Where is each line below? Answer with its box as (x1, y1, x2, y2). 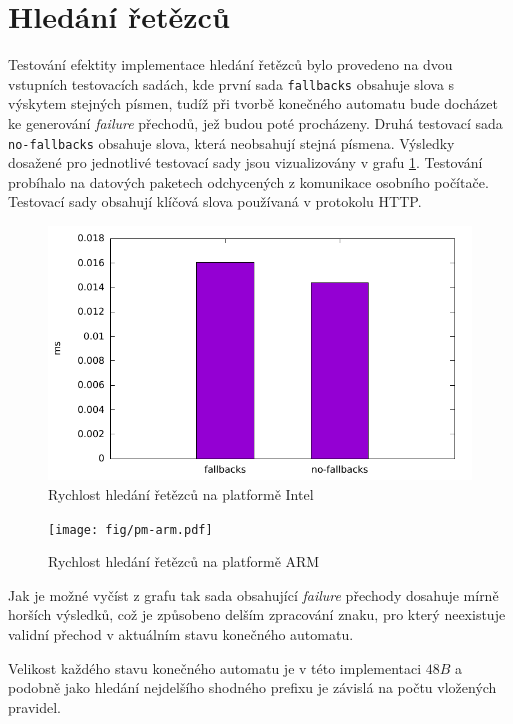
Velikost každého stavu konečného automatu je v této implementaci (8, 657, 422, 678)
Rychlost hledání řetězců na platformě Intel (48, 483, 314, 504)
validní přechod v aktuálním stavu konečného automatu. (8, 624, 354, 645)
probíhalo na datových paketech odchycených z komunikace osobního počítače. (8, 171, 489, 192)
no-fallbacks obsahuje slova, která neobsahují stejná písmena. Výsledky (8, 132, 455, 153)
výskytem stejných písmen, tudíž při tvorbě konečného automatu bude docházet (8, 93, 498, 114)
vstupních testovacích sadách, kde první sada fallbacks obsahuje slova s (8, 73, 455, 94)
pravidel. (8, 696, 61, 717)
